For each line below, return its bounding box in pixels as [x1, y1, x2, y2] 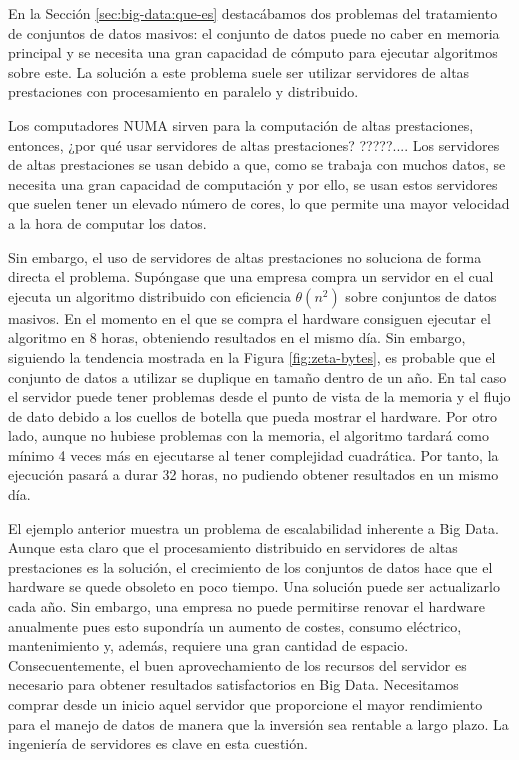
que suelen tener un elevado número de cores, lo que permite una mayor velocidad [8, 193, 510, 214]
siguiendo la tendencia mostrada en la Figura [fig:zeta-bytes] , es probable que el [8, 346, 496, 367]
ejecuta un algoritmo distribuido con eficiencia [8, 285, 291, 306]
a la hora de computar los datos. [8, 212, 207, 233]
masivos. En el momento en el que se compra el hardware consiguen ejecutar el [8, 307, 491, 328]
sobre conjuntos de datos [345, 285, 497, 306]
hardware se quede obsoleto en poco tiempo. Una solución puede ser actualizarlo [8, 576, 500, 597]
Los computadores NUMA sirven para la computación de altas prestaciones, [8, 114, 474, 135]
